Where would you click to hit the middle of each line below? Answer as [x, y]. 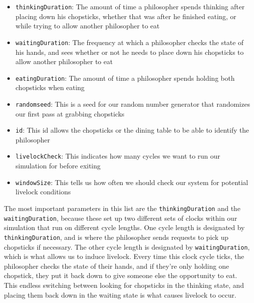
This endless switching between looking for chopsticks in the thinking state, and [124, 285]
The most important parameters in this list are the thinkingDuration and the [122, 208]
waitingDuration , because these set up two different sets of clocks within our [121, 218]
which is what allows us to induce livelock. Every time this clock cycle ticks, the [124, 256]
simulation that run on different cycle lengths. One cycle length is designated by [124, 227]
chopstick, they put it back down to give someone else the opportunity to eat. [121, 275]
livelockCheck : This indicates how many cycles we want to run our [118, 156]
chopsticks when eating [50, 87]
